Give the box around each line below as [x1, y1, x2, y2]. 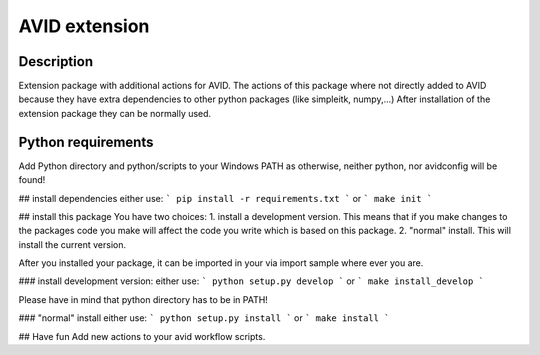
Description [18, 53, 94, 70]
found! [18, 174, 46, 186]
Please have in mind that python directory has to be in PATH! [18, 293, 269, 305]
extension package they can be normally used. [18, 107, 212, 119]
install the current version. [18, 238, 127, 250]
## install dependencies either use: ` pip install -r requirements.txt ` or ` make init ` [18, 192, 433, 204]
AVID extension [18, 15, 150, 37]
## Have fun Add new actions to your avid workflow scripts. [18, 330, 266, 342]
